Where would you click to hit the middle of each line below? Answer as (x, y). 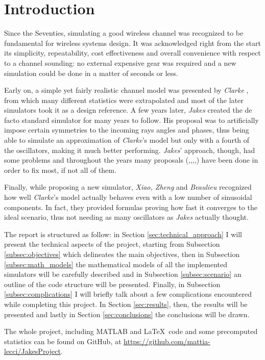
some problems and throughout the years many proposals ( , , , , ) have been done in (131, 160)
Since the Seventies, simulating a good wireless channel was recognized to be (124, 33)
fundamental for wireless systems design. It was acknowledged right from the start (132, 43)
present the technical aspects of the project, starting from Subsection (112, 244)
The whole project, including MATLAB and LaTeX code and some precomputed (131, 331)
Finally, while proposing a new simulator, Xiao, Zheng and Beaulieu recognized (128, 187)
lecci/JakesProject (32, 351)
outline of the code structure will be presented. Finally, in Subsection (112, 284)
